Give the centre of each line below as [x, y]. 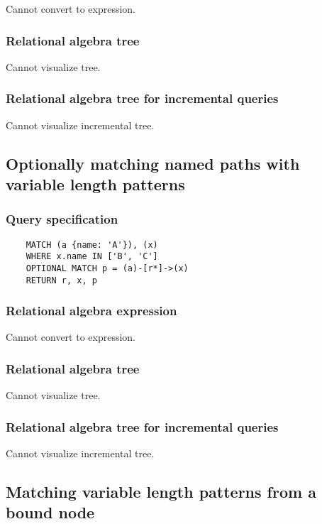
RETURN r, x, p [61, 280]
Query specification [62, 219]
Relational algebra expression [91, 311]
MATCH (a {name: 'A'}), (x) [92, 245]
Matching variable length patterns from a [161, 492]
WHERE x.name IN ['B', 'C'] [92, 257]
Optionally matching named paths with [153, 163]
